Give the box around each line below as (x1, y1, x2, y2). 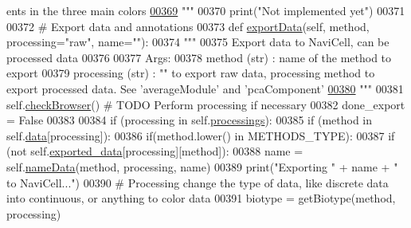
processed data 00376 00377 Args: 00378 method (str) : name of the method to (6, 49, 392, 65)
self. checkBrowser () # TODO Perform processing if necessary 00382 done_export (6, 96, 405, 112)
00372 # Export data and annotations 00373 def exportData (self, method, (6, 18, 370, 34)
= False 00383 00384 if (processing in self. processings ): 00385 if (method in (6, 112, 373, 128)
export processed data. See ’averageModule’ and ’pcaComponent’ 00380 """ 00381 (6, 80, 404, 96)
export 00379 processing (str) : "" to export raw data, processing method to (6, 65, 375, 81)
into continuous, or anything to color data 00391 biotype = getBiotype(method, (6, 190, 396, 206)
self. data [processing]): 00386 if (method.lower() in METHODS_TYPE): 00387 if (6, 127, 395, 143)
